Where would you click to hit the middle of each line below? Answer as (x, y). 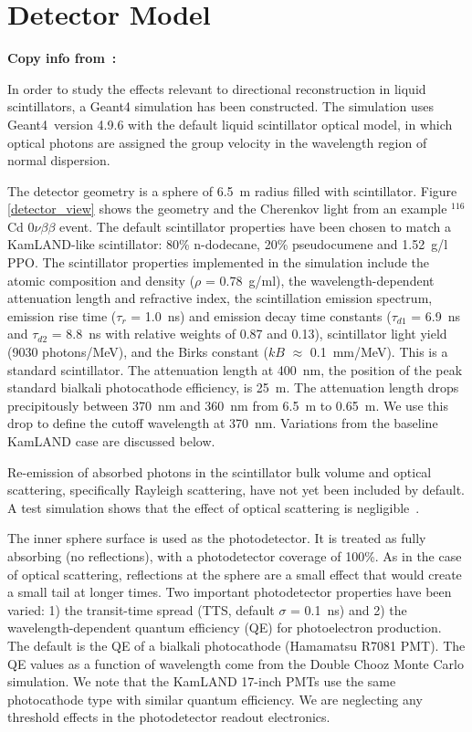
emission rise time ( (62, 315)
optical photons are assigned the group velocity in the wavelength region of (217, 142)
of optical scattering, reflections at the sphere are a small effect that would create (235, 574)
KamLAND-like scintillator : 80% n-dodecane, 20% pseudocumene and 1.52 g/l (228, 244)
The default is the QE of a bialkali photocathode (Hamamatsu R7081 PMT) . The (236, 645)
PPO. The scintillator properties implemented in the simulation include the (218, 262)
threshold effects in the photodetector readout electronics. (169, 717)
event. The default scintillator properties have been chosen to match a (255, 226)
